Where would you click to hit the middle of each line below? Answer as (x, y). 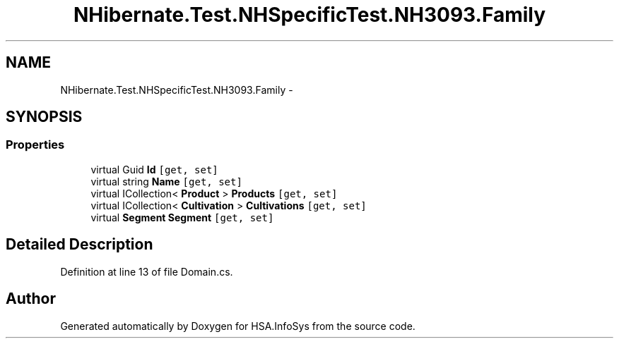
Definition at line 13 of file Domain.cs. (147, 271)
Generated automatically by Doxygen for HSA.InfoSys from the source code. (238, 326)
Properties (35, 145)
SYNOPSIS (44, 117)
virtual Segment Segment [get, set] (182, 217)
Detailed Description (79, 245)
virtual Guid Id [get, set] (154, 169)
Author (31, 299)
